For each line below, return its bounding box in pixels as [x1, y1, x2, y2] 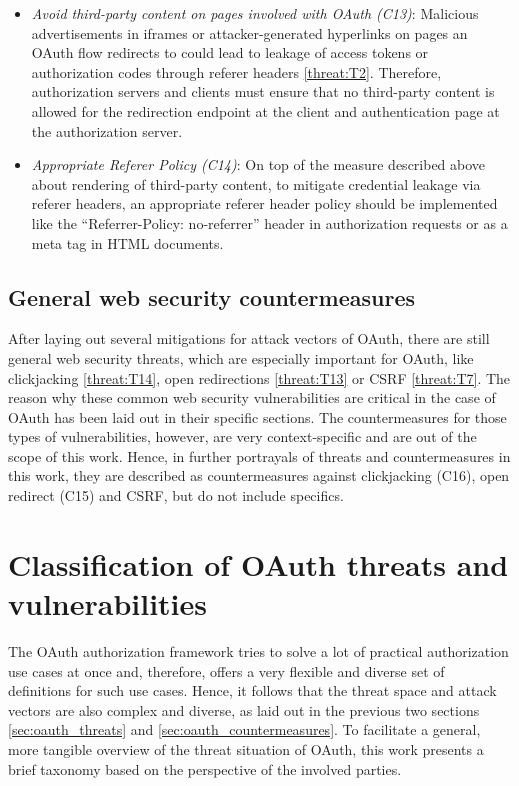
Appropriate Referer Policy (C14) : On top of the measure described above [31, 154, 486, 175]
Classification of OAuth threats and [8, 543, 509, 584]
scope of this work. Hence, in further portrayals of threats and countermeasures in [8, 445, 511, 466]
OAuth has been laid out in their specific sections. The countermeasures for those [8, 406, 507, 427]
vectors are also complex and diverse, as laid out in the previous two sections [8, 699, 480, 720]
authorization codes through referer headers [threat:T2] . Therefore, [31, 61, 442, 82]
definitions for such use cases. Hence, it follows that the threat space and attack [8, 680, 497, 701]
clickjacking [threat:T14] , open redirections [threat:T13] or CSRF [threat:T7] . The [8, 367, 511, 388]
